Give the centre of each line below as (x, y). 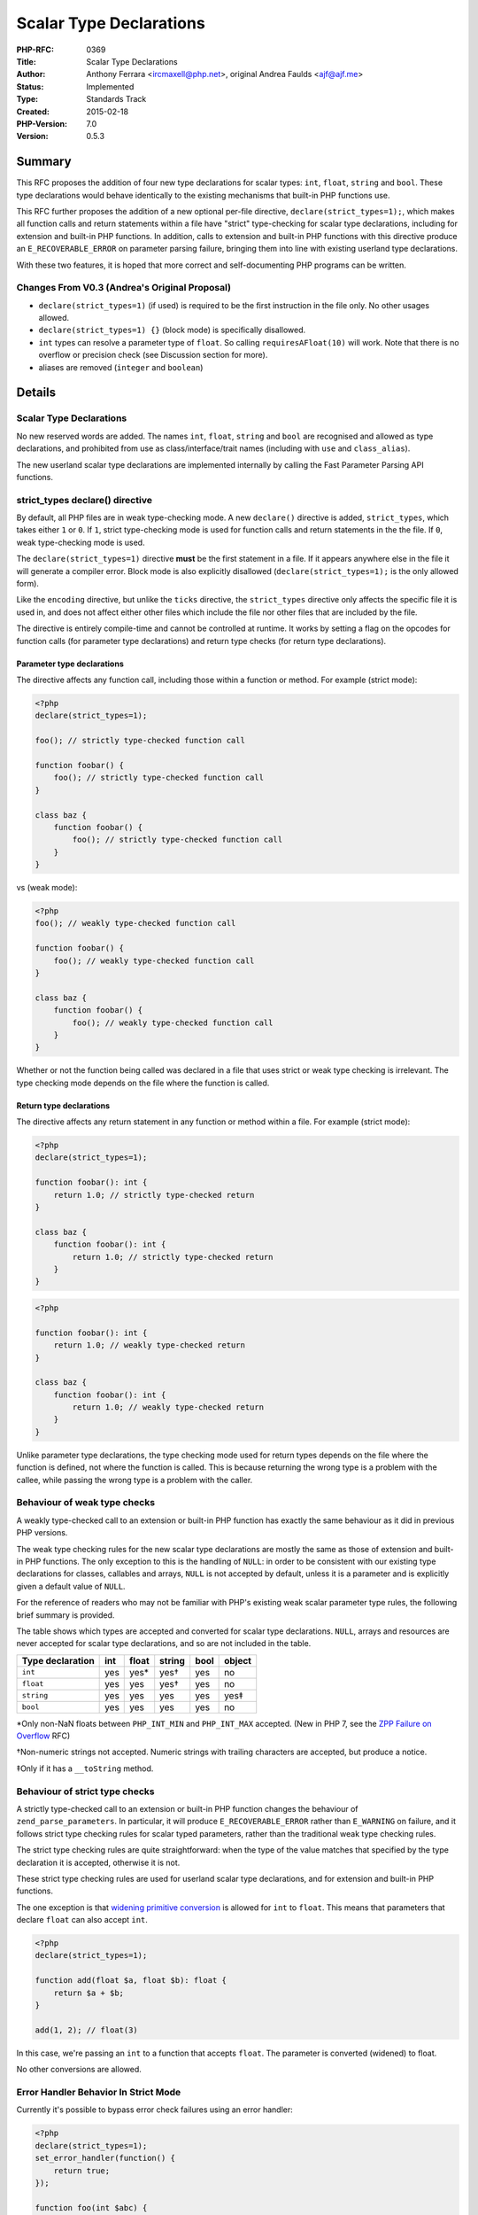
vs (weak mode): (47, 888)
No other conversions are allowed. (79, 2070)
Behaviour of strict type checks (85, 1791)
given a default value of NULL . (71, 1586)
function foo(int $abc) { (91, 2207)
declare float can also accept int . (82, 1920)
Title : (27, 61)
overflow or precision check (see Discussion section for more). (153, 355)
